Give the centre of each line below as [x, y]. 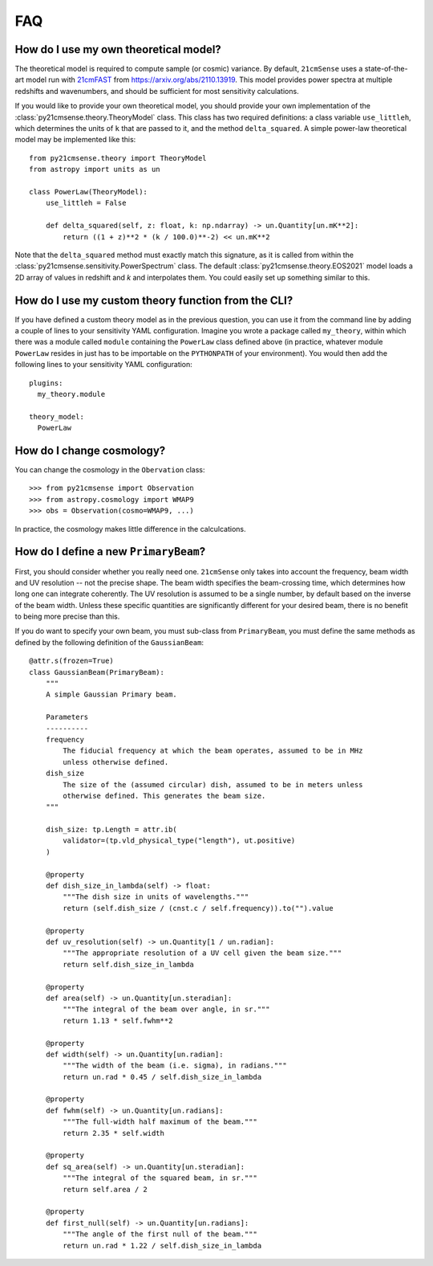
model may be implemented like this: [75, 140]
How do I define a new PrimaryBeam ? [110, 551]
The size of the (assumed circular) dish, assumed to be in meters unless [213, 784]
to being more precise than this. [67, 617]
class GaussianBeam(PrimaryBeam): [97, 672]
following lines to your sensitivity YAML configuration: [103, 365]
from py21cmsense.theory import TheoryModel [118, 158]
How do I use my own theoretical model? [118, 49]
